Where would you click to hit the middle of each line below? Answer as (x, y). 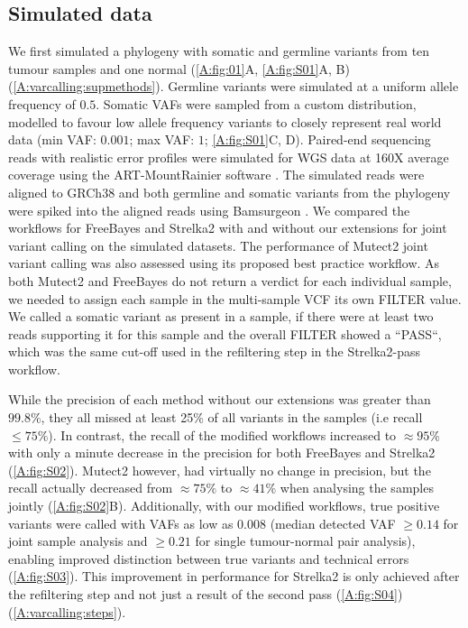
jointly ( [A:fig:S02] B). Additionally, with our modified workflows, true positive (224, 506)
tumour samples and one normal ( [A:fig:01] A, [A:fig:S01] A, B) (179, 68)
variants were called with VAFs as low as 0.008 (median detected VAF (202, 523)
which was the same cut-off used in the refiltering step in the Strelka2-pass (215, 351)
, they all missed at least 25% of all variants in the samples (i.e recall (232, 417)
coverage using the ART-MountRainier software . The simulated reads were (216, 175)
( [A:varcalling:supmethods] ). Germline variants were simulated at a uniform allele (234, 86)
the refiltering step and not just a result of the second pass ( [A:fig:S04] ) (206, 594)
